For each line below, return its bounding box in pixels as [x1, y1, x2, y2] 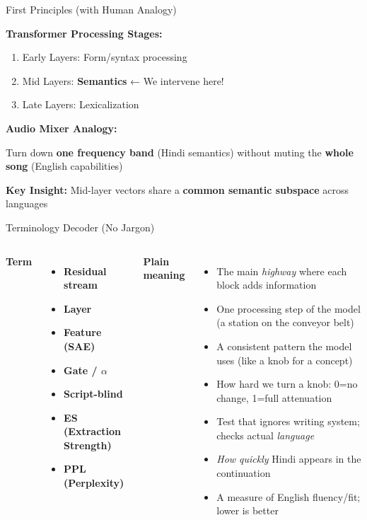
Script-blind [64, 386, 123, 401]
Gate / [64, 362, 98, 377]
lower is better [216, 503, 279, 518]
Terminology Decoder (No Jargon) [6, 219, 155, 234]
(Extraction [64, 424, 122, 439]
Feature [64, 325, 102, 340]
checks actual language [216, 427, 315, 442]
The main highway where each [216, 263, 347, 278]
